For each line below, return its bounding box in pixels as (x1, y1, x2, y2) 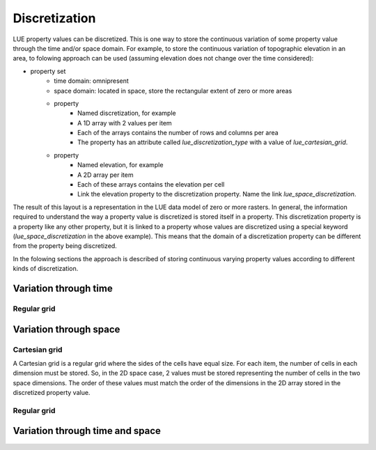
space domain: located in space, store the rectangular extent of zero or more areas (54, 86, 292, 95)
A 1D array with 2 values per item (77, 118, 172, 127)
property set (30, 67, 66, 75)
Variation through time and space (13, 425, 162, 437)
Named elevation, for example (77, 161, 164, 169)
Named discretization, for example (77, 109, 177, 118)
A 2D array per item (77, 171, 134, 179)
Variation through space (13, 323, 120, 335)
